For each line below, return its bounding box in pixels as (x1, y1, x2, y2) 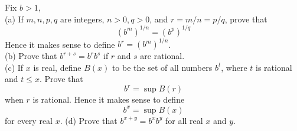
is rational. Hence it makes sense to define (32, 93, 185, 106)
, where (221, 61, 247, 73)
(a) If (5, 12, 24, 25)
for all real (165, 114, 203, 126)
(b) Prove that (5, 50, 57, 62)
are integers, (60, 12, 105, 25)
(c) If (5, 61, 24, 73)
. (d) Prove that (60, 114, 118, 126)
